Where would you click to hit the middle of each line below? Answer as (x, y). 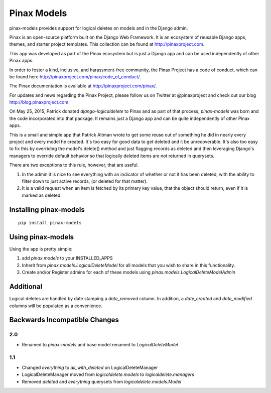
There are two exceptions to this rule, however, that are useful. (74, 165)
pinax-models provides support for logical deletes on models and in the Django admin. (99, 28)
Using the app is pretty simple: (41, 249)
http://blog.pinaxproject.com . (39, 102)
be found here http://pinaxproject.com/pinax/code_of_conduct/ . (75, 77)
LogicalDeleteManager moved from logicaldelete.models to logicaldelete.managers (108, 374)
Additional (26, 287)
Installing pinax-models (47, 210)
